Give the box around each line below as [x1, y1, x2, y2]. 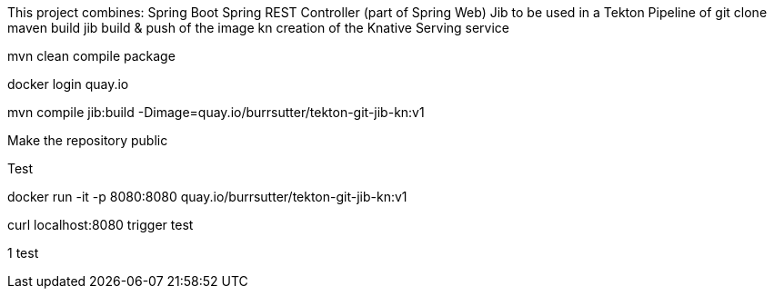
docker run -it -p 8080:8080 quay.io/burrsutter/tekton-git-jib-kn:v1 [7, 189, 407, 204]
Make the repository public [7, 133, 168, 148]
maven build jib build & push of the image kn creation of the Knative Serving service [7, 20, 510, 35]
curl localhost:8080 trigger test [7, 217, 194, 232]
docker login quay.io [7, 76, 129, 92]
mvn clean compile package [7, 48, 176, 64]
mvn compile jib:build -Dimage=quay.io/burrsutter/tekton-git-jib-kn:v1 [7, 104, 425, 120]
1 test [7, 245, 39, 261]
